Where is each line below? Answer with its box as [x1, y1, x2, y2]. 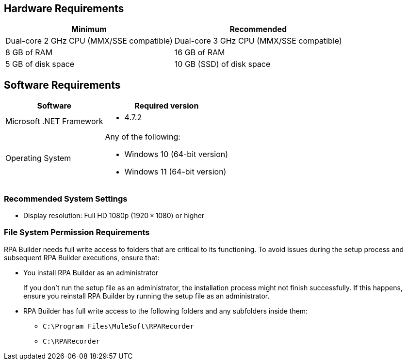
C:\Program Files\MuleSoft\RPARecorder [43, 322, 194, 330]
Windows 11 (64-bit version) [124, 167, 227, 177]
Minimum [71, 24, 107, 34]
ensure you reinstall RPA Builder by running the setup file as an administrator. [23, 291, 270, 300]
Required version [134, 101, 199, 111]
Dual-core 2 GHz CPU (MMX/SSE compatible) [5, 36, 173, 46]
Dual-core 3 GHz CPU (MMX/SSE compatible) [174, 36, 342, 46]
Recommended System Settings [4, 193, 128, 204]
